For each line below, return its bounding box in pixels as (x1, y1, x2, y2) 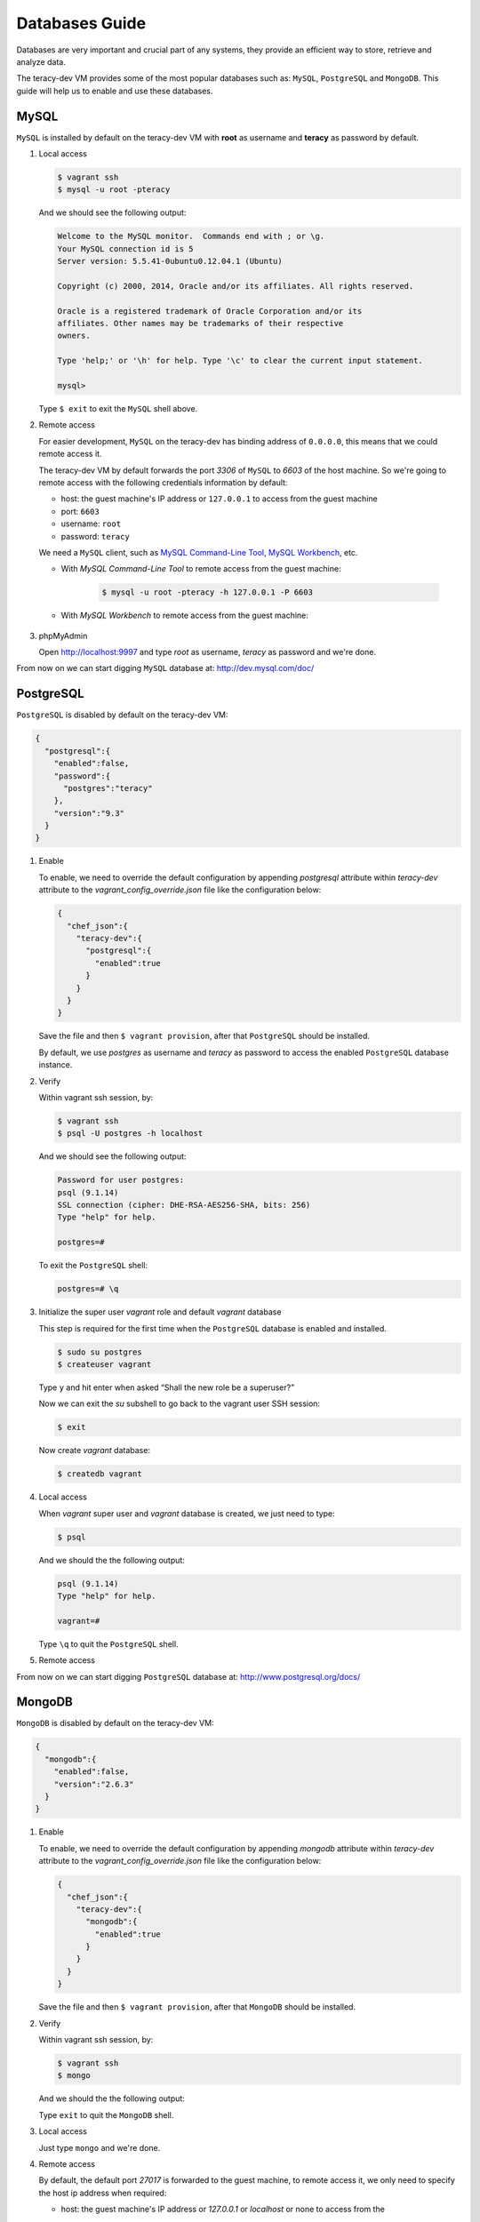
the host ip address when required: (38, 2187, 167, 2198)
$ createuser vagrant (57, 1359, 152, 1369)
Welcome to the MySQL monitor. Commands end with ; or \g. (57, 231, 325, 242)
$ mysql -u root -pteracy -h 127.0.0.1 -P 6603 (101, 587, 313, 597)
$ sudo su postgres (57, 1347, 142, 1357)
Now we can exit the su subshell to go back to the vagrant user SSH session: (38, 1398, 320, 1409)
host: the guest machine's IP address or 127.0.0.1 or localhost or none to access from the (60, 2204, 386, 2215)
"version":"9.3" (53, 808, 124, 818)
